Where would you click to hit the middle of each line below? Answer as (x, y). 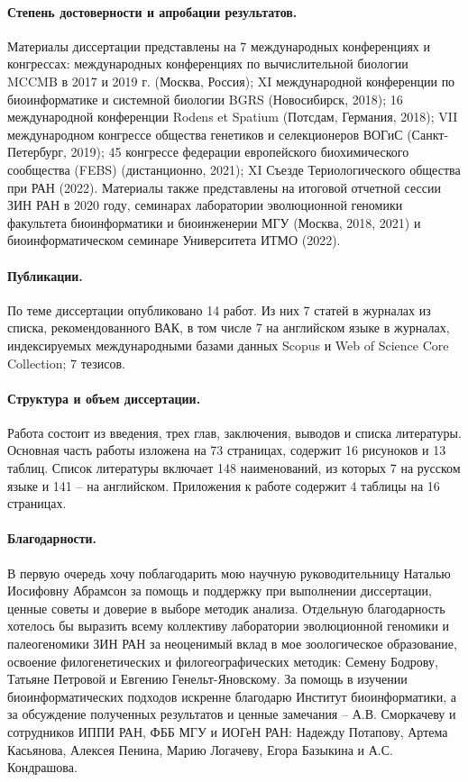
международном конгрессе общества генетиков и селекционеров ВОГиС (205, 134)
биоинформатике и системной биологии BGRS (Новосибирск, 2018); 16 (205, 99)
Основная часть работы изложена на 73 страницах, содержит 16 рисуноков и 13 (227, 450)
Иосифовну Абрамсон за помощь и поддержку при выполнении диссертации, (220, 591)
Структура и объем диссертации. (104, 398)
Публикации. (45, 275)
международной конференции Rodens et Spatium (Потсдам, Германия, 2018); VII (233, 117)
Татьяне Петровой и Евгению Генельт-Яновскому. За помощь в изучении (207, 679)
